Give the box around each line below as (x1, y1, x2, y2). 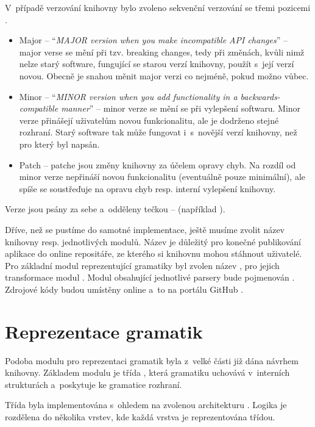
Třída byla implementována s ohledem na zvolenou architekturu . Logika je (5, 398, 287, 411)
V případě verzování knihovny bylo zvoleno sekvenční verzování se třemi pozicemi (5, 1, 311, 13)
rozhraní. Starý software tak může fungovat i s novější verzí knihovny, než (19, 126, 297, 138)
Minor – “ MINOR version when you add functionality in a (19, 90, 238, 102)
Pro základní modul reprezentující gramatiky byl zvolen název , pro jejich (5, 259, 280, 271)
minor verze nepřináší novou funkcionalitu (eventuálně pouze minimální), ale (19, 170, 306, 183)
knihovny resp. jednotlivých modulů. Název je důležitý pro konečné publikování (5, 235, 301, 248)
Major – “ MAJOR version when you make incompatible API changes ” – (19, 34, 288, 46)
